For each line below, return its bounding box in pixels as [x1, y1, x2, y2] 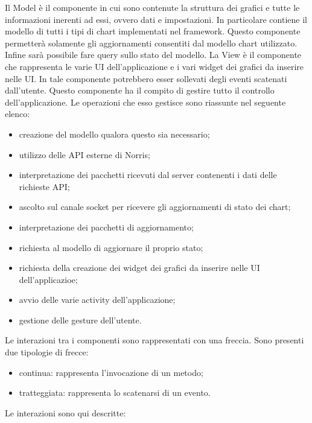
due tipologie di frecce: [5, 346, 89, 358]
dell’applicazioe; [19, 273, 78, 285]
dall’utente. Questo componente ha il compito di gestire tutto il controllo [5, 84, 275, 97]
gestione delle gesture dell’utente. [19, 313, 142, 326]
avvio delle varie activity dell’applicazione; [19, 293, 176, 306]
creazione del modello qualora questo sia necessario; [19, 127, 210, 140]
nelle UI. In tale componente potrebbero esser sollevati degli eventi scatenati [5, 72, 287, 84]
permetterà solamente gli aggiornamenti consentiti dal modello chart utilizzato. [5, 36, 298, 49]
